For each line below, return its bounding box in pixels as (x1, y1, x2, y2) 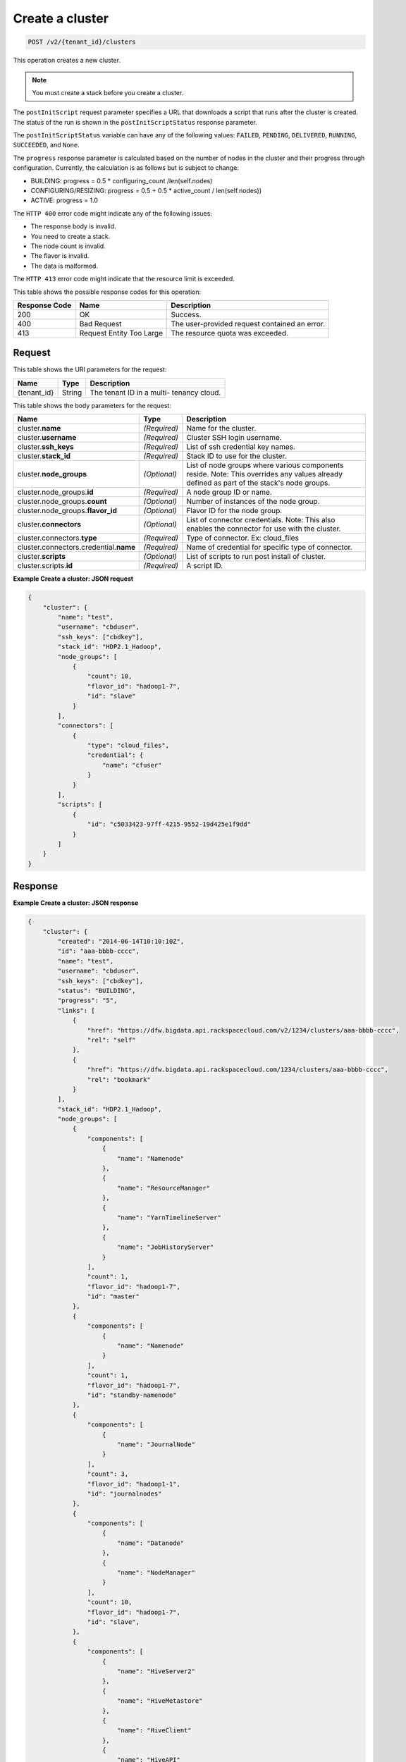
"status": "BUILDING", (57, 987, 137, 994)
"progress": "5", (57, 997, 118, 1004)
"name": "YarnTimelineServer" (116, 1213, 221, 1221)
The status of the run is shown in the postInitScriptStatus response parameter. (13, 118, 257, 126)
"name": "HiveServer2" (116, 1667, 195, 1675)
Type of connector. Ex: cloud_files (186, 533, 300, 543)
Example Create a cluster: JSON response (13, 899, 139, 907)
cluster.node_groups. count (17, 497, 107, 507)
